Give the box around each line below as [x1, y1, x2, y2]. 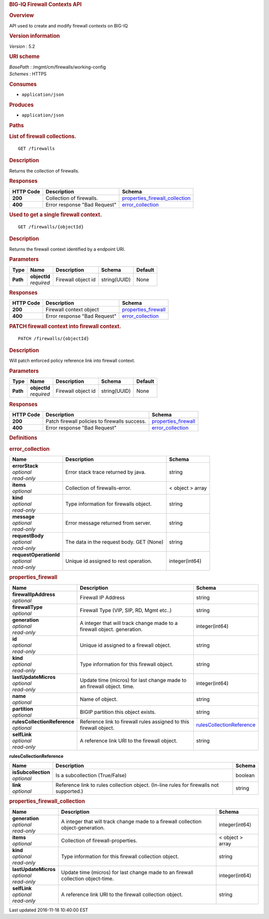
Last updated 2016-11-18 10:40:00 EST [9, 907, 88, 913]
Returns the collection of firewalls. [9, 168, 80, 174]
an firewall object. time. [80, 683, 134, 690]
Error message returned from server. [65, 519, 151, 526]
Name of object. [80, 695, 118, 702]
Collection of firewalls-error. [65, 484, 132, 491]
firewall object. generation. [80, 625, 143, 632]
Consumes [9, 80, 37, 87]
